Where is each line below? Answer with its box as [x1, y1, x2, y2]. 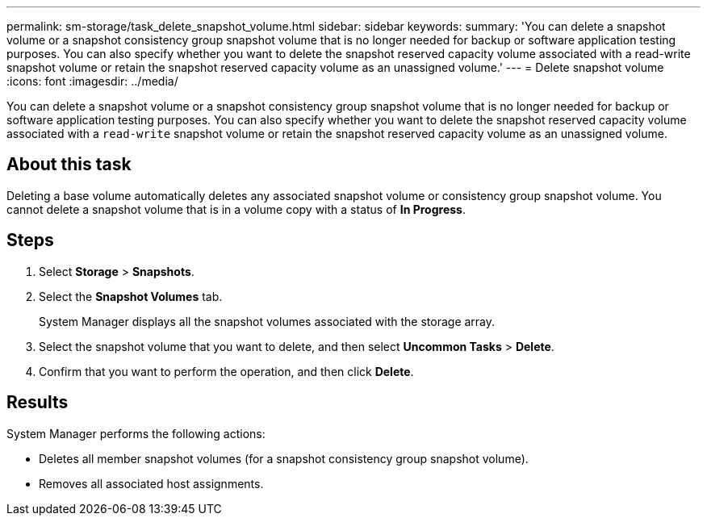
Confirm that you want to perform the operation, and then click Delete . [39, 364, 414, 378]
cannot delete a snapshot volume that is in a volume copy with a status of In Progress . [6, 202, 466, 216]
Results [6, 392, 69, 413]
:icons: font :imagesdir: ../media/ [6, 74, 178, 88]
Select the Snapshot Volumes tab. [39, 289, 223, 303]
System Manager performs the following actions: [6, 426, 266, 441]
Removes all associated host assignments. [39, 476, 264, 491]
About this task [6, 154, 132, 175]
